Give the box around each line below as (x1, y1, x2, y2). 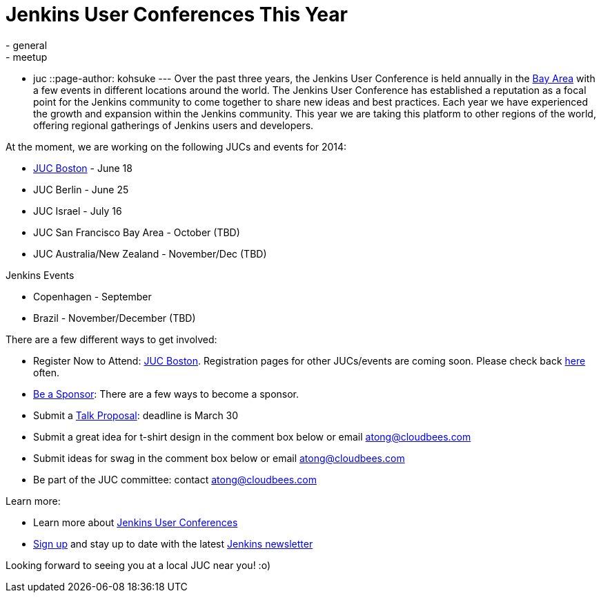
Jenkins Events (6, 269, 75, 281)
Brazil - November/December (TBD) (33, 311, 196, 324)
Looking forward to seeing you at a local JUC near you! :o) (6, 559, 270, 571)
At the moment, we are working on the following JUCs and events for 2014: (6, 140, 347, 153)
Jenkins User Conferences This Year (6, 3, 348, 26)
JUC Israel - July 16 (33, 204, 122, 217)
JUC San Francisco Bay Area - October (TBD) (33, 226, 240, 238)
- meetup (6, 50, 48, 63)
